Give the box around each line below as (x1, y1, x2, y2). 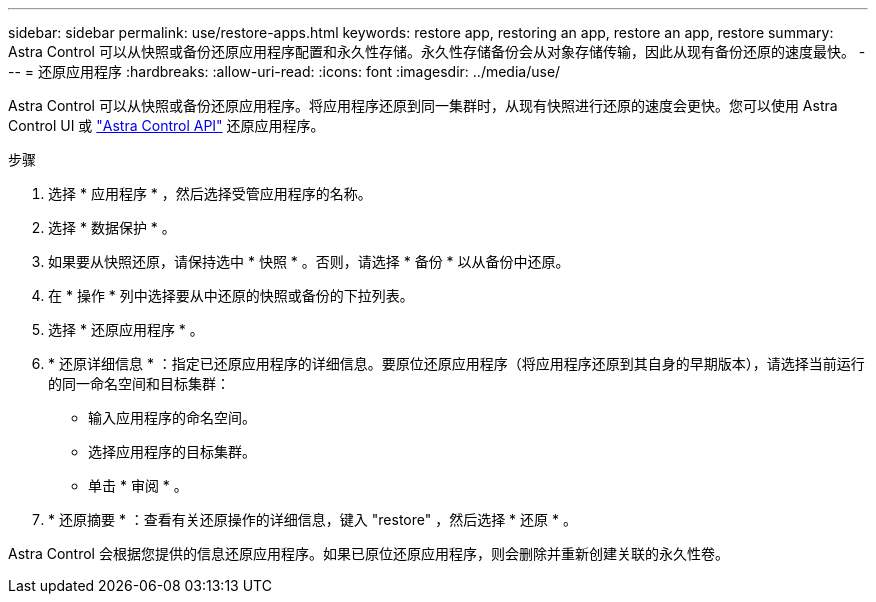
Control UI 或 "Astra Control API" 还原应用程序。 (8, 117, 325, 134)
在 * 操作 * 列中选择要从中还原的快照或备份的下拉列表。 (48, 287, 414, 304)
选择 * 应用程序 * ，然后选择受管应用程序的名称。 (48, 185, 372, 202)
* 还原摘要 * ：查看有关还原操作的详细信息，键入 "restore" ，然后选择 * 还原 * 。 (48, 511, 577, 528)
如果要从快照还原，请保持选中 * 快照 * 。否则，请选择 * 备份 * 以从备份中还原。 (48, 253, 570, 270)
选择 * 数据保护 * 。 (48, 219, 176, 236)
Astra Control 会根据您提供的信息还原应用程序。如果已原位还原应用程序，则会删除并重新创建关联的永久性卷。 (8, 545, 729, 562)
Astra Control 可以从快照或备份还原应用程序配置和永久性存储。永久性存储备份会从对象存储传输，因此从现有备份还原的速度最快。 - (8, 43, 866, 60)
